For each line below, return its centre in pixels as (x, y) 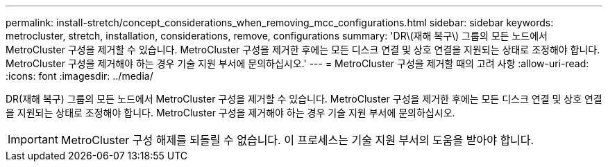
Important (33, 139)
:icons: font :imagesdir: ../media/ (79, 76)
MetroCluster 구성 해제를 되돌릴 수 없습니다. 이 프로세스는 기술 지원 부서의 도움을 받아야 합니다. (297, 140)
